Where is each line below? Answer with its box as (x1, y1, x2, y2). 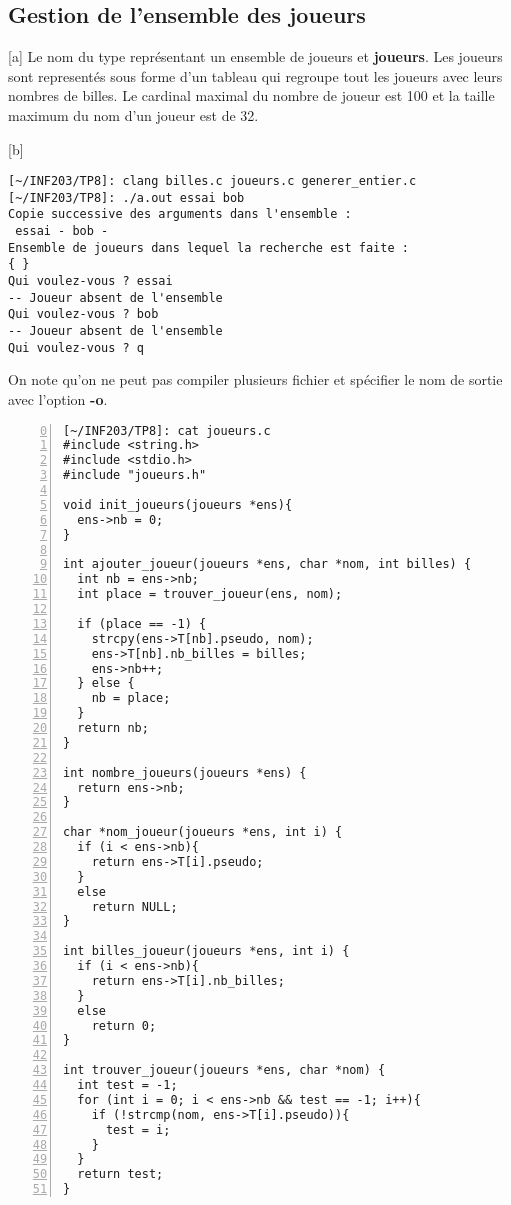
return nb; (77, 721, 149, 736)
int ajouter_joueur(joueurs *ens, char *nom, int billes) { (63, 557, 472, 572)
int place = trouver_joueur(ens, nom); (77, 587, 343, 602)
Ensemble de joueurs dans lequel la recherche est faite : (8, 240, 409, 255)
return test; (77, 1167, 164, 1182)
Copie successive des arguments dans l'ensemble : (8, 207, 352, 222)
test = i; (105, 1122, 171, 1137)
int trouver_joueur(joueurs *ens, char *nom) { (63, 1063, 386, 1078)
